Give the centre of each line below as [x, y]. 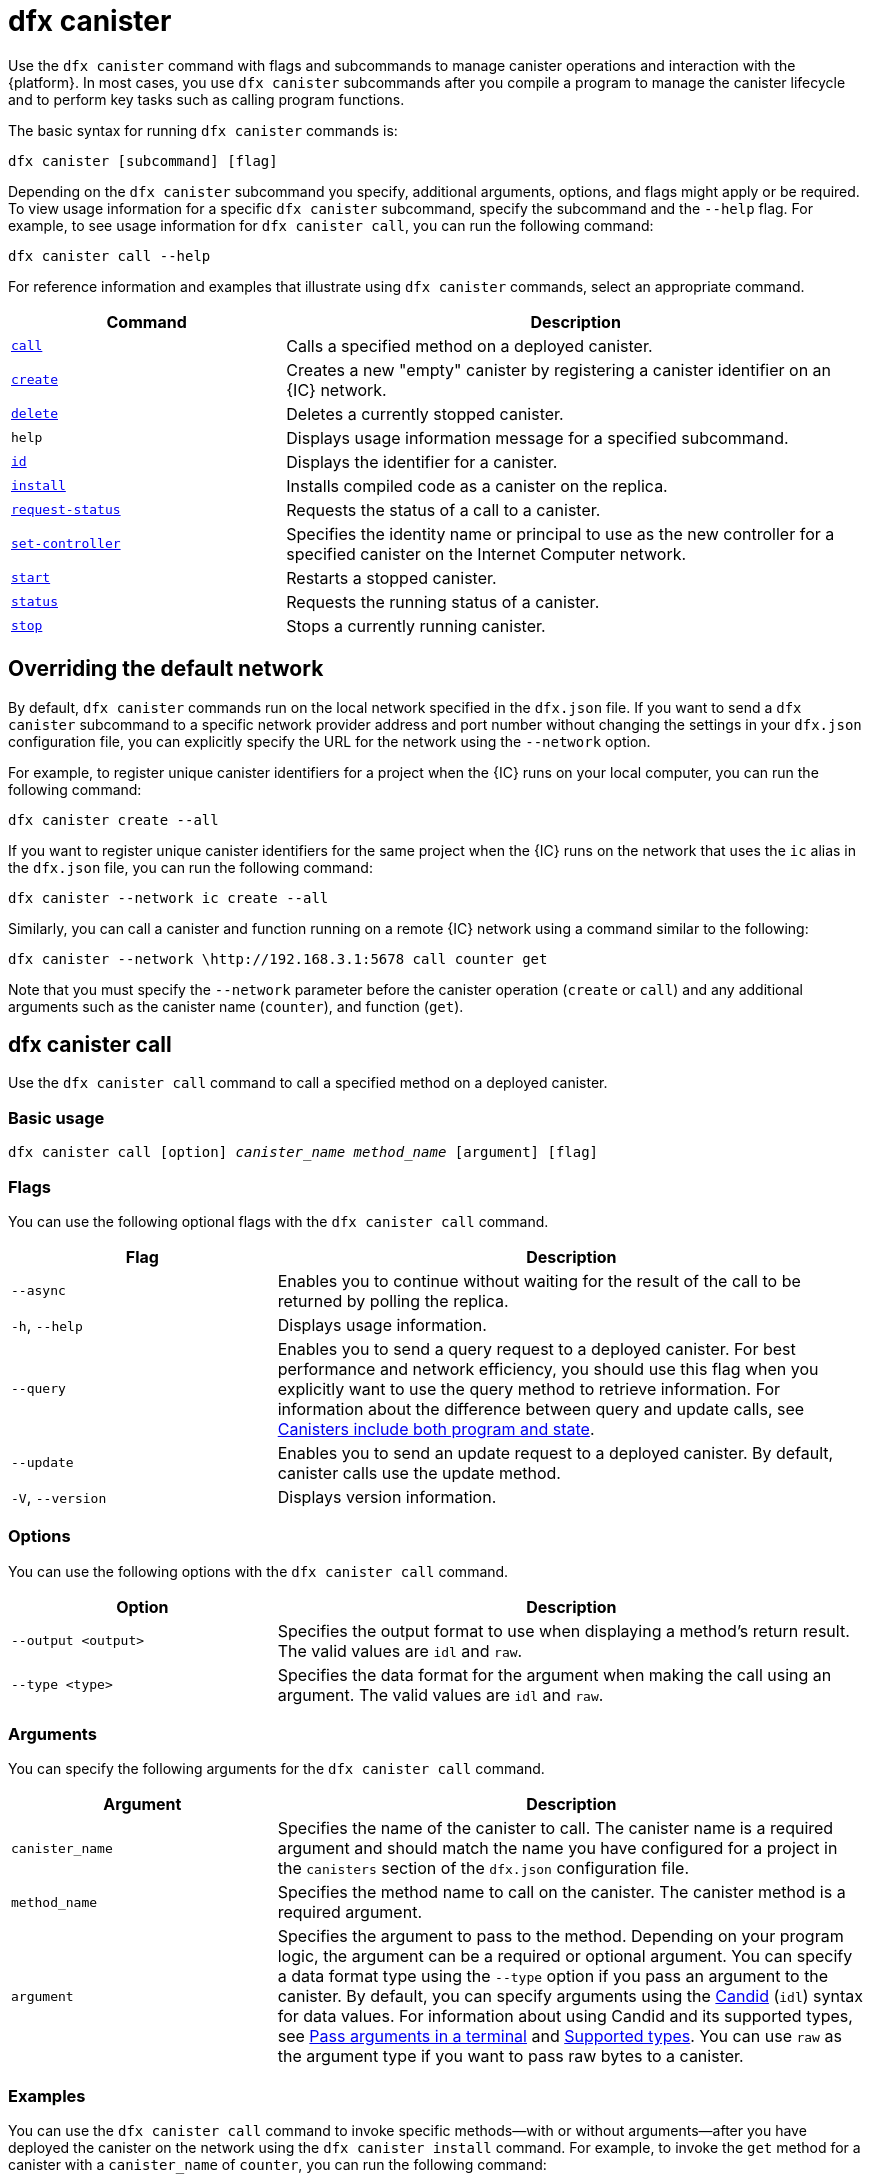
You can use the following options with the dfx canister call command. [258, 1571]
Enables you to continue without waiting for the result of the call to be [539, 1280]
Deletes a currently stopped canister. [425, 413]
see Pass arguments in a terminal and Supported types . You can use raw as [559, 2036]
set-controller [66, 544]
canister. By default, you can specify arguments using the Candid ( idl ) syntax [570, 1996]
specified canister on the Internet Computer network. [486, 553]
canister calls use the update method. [419, 1472]
